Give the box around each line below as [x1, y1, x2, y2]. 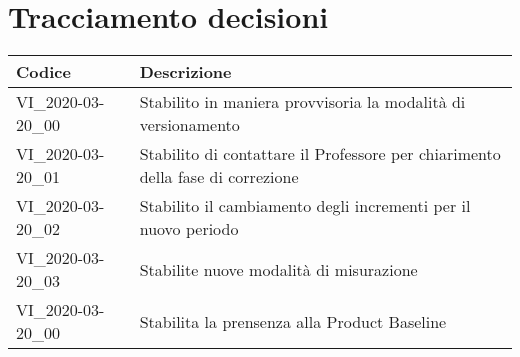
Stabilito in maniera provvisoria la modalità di [139, 90, 466, 114]
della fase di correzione [139, 165, 299, 189]
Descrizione [139, 60, 232, 84]
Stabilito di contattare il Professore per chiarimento [139, 142, 501, 166]
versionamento [139, 113, 240, 137]
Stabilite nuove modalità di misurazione [139, 257, 418, 281]
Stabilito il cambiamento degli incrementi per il [139, 194, 471, 218]
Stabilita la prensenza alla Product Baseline [139, 309, 447, 333]
